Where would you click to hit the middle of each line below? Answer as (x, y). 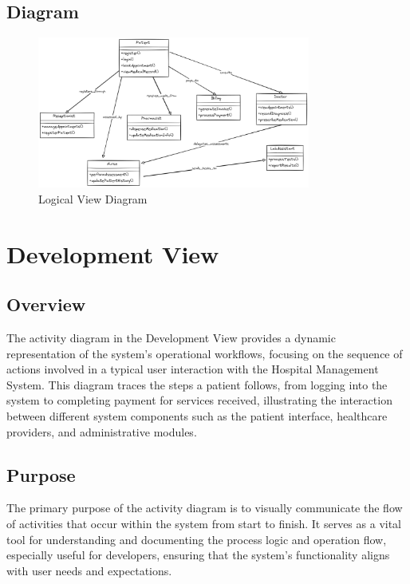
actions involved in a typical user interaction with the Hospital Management (193, 369)
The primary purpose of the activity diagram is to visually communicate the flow (205, 508)
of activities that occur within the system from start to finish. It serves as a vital (204, 524)
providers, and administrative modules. (102, 431)
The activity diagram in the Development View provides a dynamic (171, 338)
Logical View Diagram (93, 198)
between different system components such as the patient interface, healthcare (197, 416)
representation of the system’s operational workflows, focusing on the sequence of (205, 353)
